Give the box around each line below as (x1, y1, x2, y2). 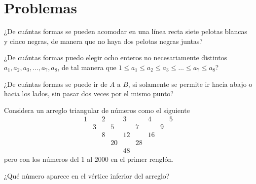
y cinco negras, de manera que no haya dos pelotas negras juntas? (4, 36, 203, 46)
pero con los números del (4, 154, 79, 164)
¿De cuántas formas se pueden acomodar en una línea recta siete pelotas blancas (4, 26, 248, 37)
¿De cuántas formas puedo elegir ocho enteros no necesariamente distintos (4, 52, 227, 63)
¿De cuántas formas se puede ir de (4, 78, 108, 89)
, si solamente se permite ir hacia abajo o (128, 78, 253, 89)
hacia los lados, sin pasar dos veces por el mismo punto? (4, 88, 174, 99)
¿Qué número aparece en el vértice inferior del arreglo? (4, 171, 170, 181)
